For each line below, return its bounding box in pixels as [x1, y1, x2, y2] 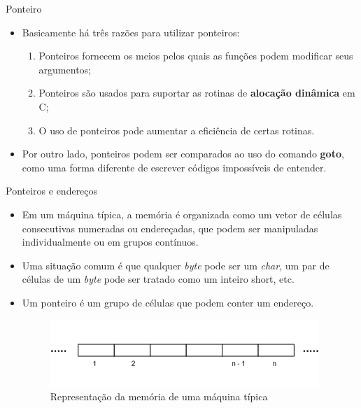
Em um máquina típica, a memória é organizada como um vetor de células [22, 206, 342, 221]
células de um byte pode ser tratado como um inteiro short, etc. [22, 272, 295, 286]
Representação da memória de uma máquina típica [50, 389, 268, 404]
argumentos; [38, 62, 91, 76]
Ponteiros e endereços [6, 183, 98, 198]
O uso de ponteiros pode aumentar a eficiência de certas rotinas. [38, 122, 315, 137]
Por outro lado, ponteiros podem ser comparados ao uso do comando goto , [22, 146, 344, 161]
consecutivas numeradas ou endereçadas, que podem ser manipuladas [22, 220, 318, 235]
